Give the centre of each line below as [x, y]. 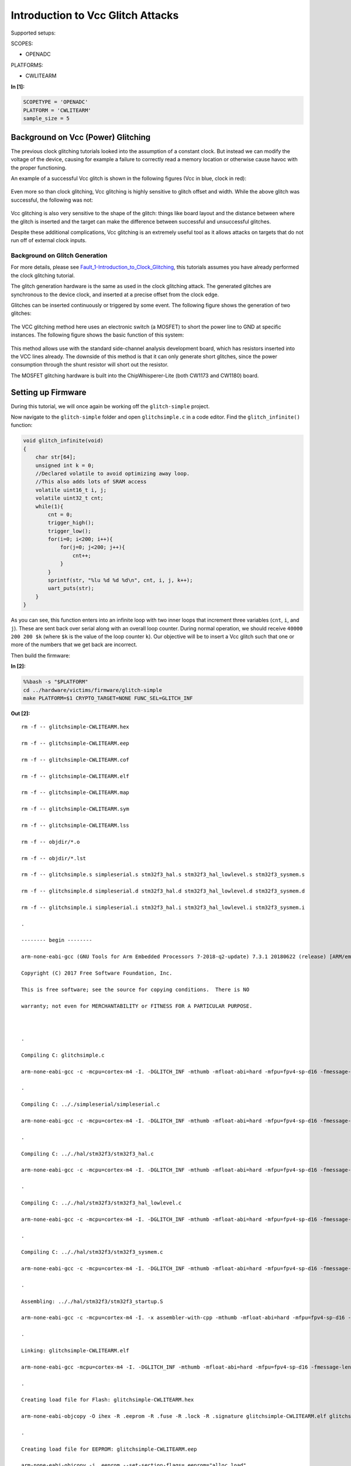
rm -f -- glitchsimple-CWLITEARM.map [75, 793]
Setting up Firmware [49, 392]
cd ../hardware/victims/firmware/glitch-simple [92, 690]
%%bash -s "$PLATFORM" [56, 682]
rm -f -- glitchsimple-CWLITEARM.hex [75, 727]
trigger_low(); [70, 531]
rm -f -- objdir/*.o [51, 842]
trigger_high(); [71, 523]
